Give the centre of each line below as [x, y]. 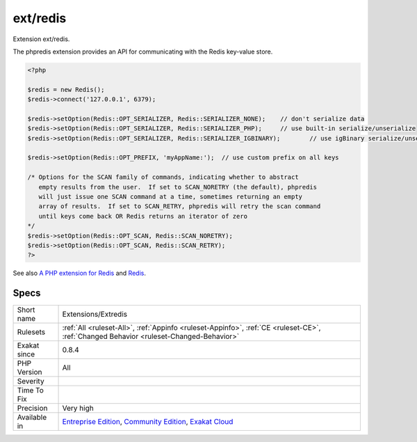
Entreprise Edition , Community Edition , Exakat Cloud [148, 422]
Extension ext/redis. [41, 39]
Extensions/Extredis [95, 315]
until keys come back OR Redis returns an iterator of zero [143, 216]
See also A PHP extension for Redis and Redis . [79, 273]
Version [30, 372]
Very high [78, 409]
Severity [31, 381]
